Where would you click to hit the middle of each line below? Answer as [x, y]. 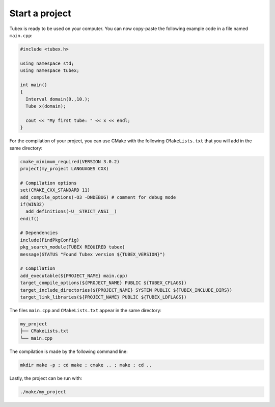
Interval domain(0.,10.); [58, 99]
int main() [34, 85]
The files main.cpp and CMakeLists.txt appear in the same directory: [85, 310]
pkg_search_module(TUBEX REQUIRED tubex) [73, 247]
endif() [30, 219]
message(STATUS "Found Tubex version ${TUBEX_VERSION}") [93, 254]
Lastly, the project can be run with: [46, 378]
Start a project [40, 13]
